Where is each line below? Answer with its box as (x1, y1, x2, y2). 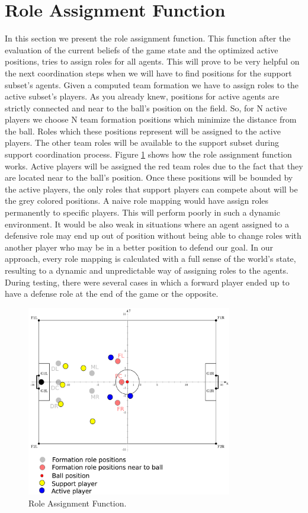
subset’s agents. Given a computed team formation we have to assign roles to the (5, 78, 299, 91)
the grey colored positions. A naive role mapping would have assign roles (5, 194, 269, 207)
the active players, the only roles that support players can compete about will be (5, 182, 298, 195)
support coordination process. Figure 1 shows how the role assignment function (5, 148, 292, 161)
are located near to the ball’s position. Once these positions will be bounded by (5, 171, 293, 184)
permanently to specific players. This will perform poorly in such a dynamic (5, 206, 280, 219)
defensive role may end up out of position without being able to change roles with (5, 229, 301, 242)
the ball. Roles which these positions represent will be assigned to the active (5, 124, 281, 137)
